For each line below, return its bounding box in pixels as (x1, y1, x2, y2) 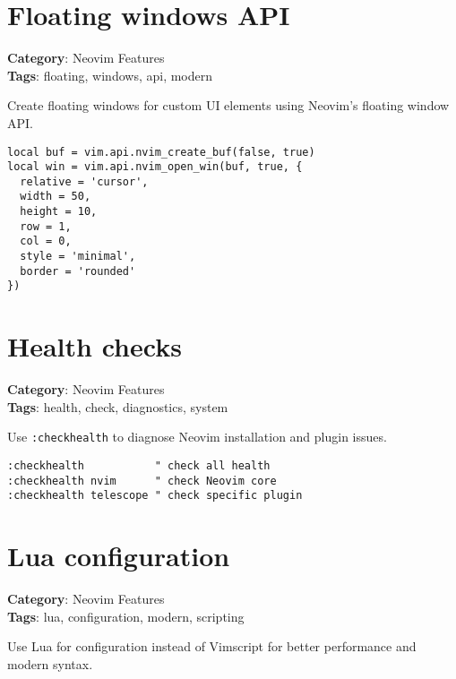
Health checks (7, 328, 182, 365)
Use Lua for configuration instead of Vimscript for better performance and (7, 637, 417, 656)
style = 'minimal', (20, 250, 136, 263)
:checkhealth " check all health (7, 460, 271, 473)
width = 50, (20, 190, 91, 203)
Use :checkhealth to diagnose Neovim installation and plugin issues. (7, 427, 387, 446)
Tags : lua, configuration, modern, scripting (7, 606, 245, 625)
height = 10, (20, 205, 98, 219)
